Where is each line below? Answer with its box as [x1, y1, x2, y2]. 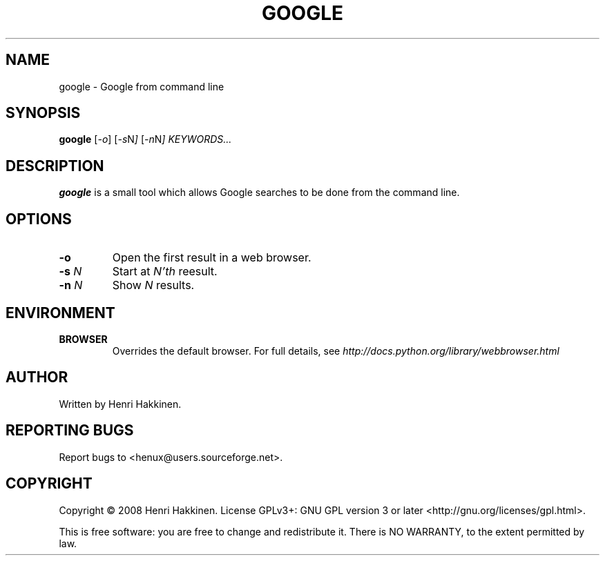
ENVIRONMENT [6, 304, 115, 322]
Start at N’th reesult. [112, 264, 218, 279]
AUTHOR [6, 368, 68, 386]
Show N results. [112, 278, 195, 293]
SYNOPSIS [6, 104, 81, 122]
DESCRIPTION [6, 157, 104, 175]
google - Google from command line [59, 80, 224, 92]
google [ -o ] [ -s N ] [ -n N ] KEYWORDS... [59, 133, 232, 146]
